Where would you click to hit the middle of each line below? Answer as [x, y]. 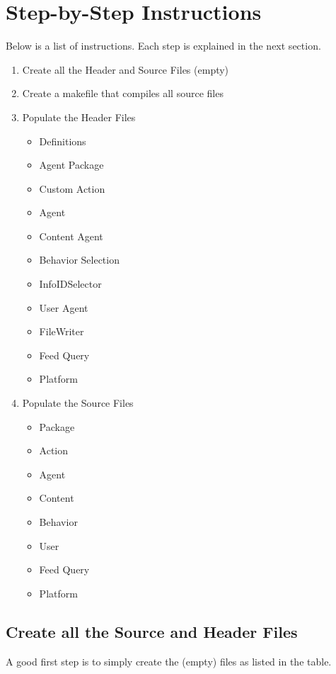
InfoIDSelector [70, 284]
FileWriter [62, 331]
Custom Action [72, 188]
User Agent [64, 307]
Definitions [63, 141]
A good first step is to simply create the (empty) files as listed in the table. [169, 661]
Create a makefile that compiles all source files [123, 93]
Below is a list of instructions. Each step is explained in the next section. [163, 46]
